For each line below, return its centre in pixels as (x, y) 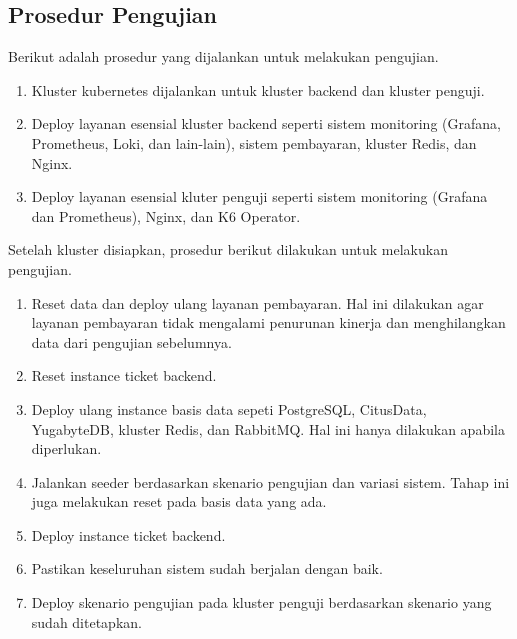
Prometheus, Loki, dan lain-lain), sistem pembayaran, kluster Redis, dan (254, 142)
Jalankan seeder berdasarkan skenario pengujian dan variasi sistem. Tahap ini (270, 481)
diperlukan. (66, 448)
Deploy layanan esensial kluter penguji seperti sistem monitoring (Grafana (259, 196)
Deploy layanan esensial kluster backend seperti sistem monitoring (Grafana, (266, 123)
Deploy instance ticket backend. (128, 534)
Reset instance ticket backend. (124, 375)
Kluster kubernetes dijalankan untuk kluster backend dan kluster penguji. (258, 89)
